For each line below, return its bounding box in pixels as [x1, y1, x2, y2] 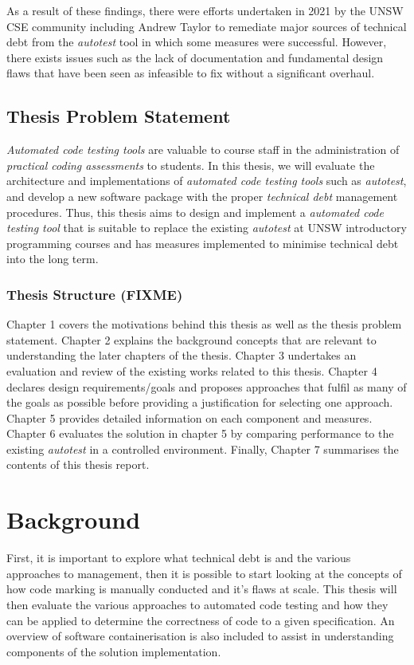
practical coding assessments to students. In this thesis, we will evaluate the [6, 156, 375, 173]
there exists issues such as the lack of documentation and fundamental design [6, 49, 384, 65]
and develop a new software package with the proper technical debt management [6, 187, 398, 204]
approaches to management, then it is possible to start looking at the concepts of [6, 565, 402, 581]
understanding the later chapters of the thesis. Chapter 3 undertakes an [6, 347, 357, 364]
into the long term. [6, 250, 99, 267]
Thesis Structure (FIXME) [6, 284, 183, 304]
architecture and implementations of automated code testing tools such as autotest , [6, 172, 407, 189]
